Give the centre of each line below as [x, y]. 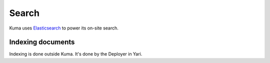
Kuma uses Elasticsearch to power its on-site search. [64, 28]
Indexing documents [42, 42]
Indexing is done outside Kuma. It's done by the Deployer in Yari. [76, 54]
